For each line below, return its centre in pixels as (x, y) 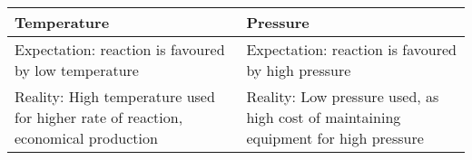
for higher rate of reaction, (99, 117)
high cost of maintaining (324, 117)
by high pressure (299, 70)
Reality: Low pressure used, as (343, 96)
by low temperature (77, 70)
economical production (86, 138)
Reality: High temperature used (115, 96)
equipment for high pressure (335, 138)
